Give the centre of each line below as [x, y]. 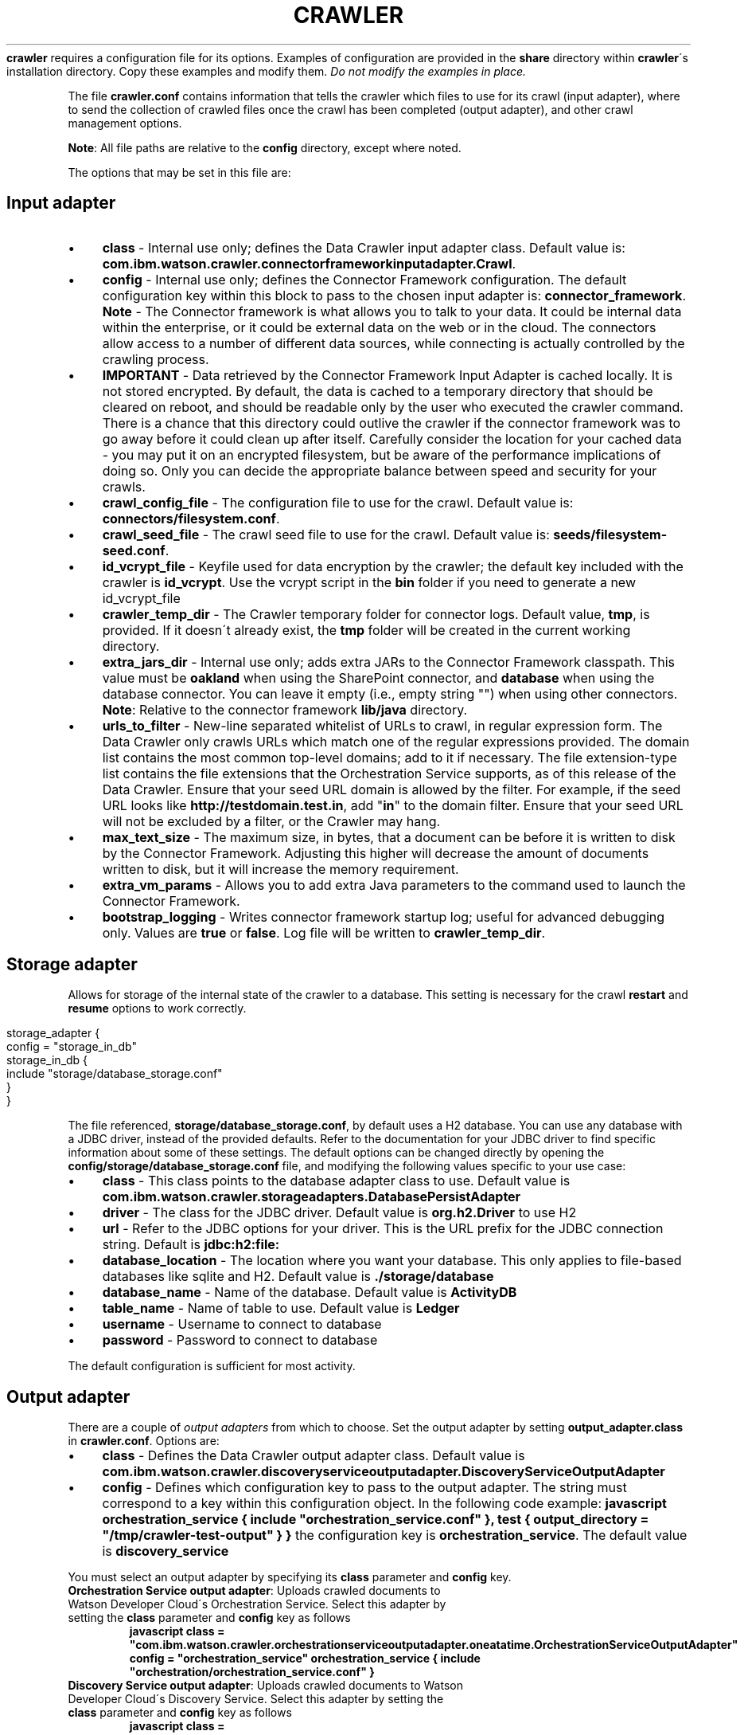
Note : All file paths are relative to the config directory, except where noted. [265, 147]
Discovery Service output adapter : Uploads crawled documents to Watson [265, 1686]
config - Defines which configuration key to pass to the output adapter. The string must [364, 1488]
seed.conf [134, 550]
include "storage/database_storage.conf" [115, 1074]
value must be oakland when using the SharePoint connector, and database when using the [378, 678]
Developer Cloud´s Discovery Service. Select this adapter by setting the [256, 1699]
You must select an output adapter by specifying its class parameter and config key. [290, 1577]
